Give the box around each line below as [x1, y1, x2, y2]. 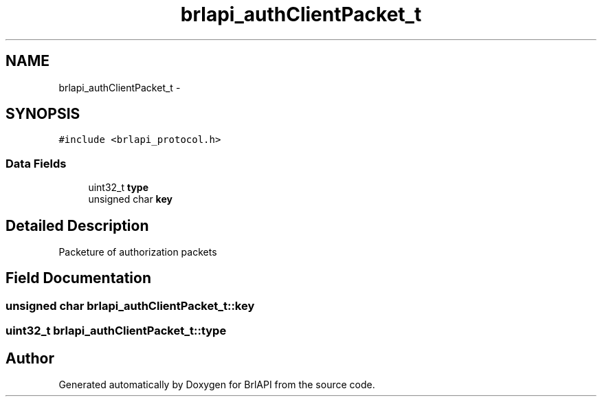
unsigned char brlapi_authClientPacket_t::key [5, 298, 255, 313]
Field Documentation [5, 269, 151, 287]
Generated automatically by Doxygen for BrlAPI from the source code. [58, 379, 375, 391]
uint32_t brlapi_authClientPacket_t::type [5, 324, 227, 338]
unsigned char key [88, 193, 172, 205]
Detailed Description [5, 216, 149, 234]
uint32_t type [88, 181, 149, 194]
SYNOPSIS [5, 105, 80, 123]
